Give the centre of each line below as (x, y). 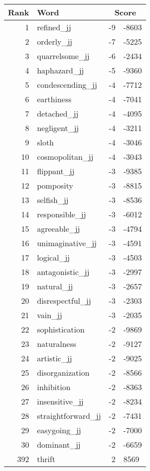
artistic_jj (54, 358)
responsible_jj (61, 214)
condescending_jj (67, 85)
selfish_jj (53, 200)
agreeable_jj (58, 229)
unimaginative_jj (67, 243)
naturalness (57, 344)
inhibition (54, 387)
